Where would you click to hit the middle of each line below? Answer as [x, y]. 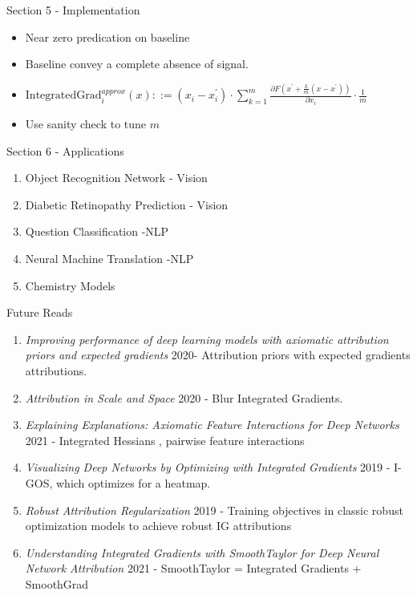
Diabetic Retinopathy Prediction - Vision [127, 204]
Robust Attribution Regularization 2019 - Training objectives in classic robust [214, 510]
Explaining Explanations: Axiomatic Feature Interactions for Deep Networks [212, 425]
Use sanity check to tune [86, 124]
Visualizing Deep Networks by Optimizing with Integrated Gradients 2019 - [208, 467]
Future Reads [40, 312]
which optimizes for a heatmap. [134, 482]
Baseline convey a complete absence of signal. [137, 64]
